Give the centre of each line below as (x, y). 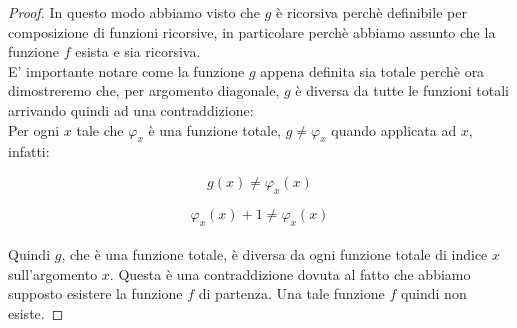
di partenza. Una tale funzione (291, 293)
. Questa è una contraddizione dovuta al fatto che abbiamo (290, 273)
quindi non (433, 293)
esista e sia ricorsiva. (138, 51)
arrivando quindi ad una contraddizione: (131, 109)
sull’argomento (53, 273)
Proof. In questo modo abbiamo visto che (134, 12)
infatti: (29, 151)
